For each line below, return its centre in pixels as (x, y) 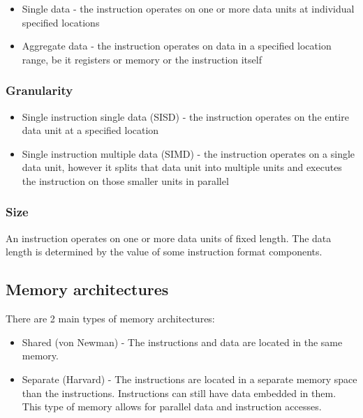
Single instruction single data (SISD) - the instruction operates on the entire (185, 116)
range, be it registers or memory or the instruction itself (142, 59)
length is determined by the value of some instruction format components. (164, 252)
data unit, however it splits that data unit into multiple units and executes (182, 167)
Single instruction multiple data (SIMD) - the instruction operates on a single (188, 153)
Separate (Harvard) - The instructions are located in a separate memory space (190, 379)
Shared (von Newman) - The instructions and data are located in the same (182, 342)
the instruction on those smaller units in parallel (125, 180)
